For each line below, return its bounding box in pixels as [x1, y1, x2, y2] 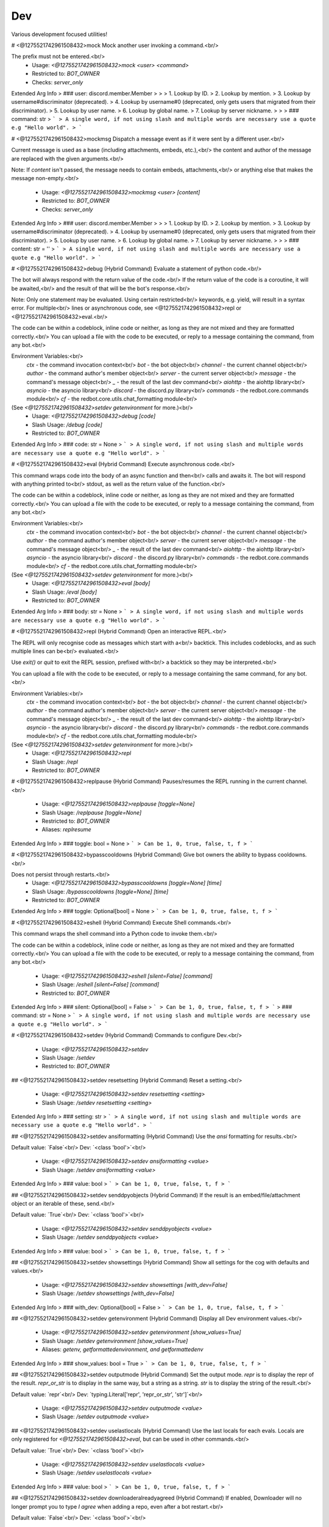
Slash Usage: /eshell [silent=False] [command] [41, 981, 160, 988]
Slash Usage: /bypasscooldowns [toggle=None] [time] [32, 887, 169, 895]
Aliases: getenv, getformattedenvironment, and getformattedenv [41, 1346, 203, 1353]
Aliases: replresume [41, 826, 91, 833]
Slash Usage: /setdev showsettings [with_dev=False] [41, 1289, 175, 1297]
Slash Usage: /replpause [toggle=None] [41, 809, 142, 816]
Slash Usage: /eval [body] [32, 588, 97, 596]
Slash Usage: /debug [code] [32, 421, 103, 428]
